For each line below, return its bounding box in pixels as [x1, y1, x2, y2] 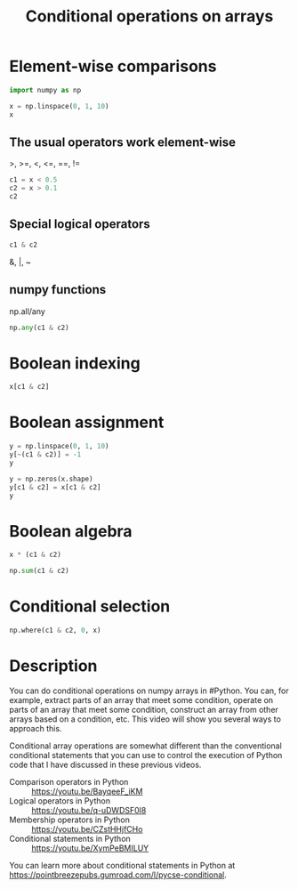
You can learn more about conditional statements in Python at [9, 860, 236, 870]
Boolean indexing [9, 353, 141, 373]
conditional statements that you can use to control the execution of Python [9, 749, 283, 760]
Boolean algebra [9, 521, 133, 541]
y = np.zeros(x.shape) [9, 474, 93, 483]
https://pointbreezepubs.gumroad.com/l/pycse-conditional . [9, 869, 227, 880]
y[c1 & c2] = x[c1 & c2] [9, 482, 101, 491]
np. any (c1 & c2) [9, 323, 69, 332]
